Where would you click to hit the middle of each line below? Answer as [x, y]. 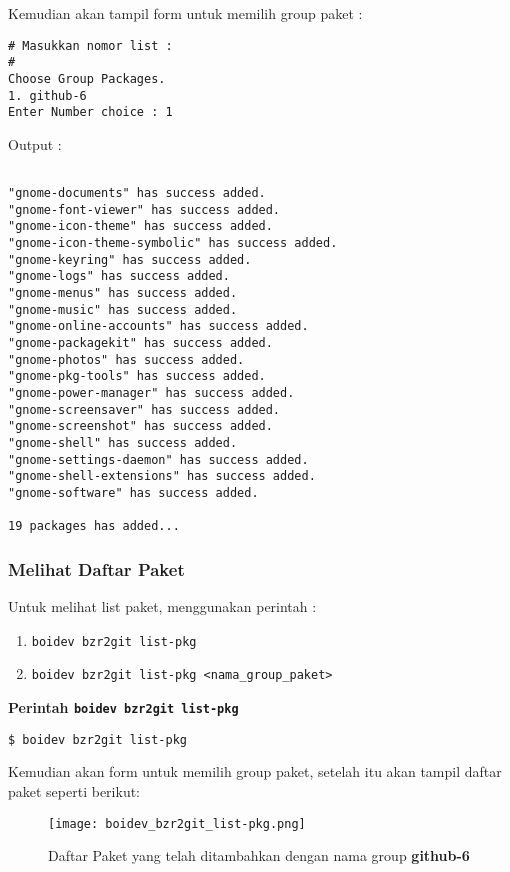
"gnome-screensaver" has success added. [144, 409]
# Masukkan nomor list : [90, 45]
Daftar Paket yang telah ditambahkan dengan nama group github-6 [259, 855]
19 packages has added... [94, 526]
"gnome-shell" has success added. [123, 442]
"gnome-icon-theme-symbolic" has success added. [173, 243]
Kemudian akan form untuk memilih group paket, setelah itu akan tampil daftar [255, 771]
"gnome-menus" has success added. [123, 293]
